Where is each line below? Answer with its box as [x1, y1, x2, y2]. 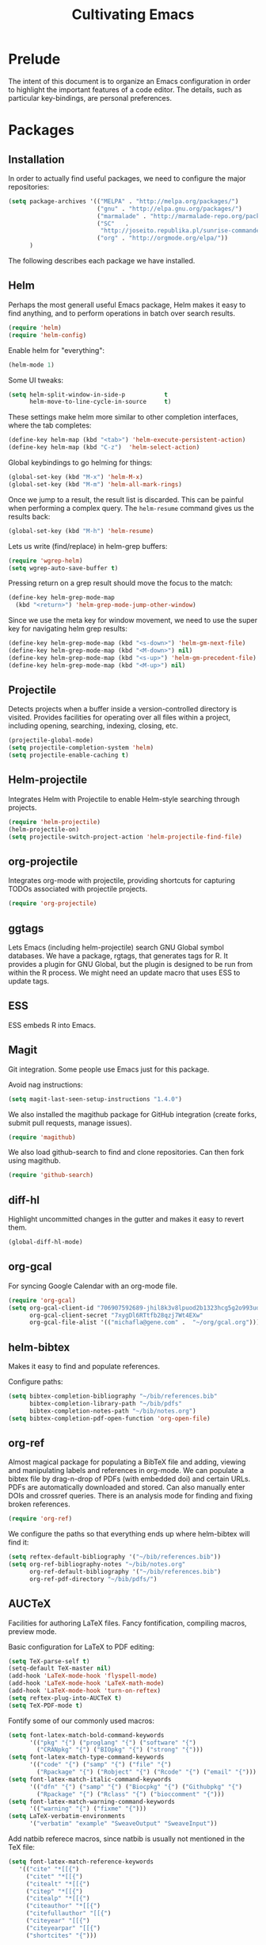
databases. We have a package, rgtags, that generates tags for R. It [8, 951, 228, 961]
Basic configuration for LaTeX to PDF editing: [8, 1642, 154, 1652]
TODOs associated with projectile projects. [8, 884, 148, 894]
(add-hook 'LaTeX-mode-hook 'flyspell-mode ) [8, 1672, 158, 1680]
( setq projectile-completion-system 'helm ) [8, 744, 154, 752]
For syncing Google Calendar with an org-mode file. [8, 1281, 178, 1291]
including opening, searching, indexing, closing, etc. [8, 721, 178, 731]
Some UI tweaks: [8, 375, 64, 385]
